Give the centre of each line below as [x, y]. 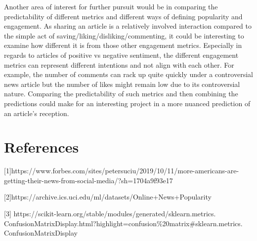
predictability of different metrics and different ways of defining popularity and [123, 16]
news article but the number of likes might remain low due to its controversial [122, 84]
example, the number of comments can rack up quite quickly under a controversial [128, 74]
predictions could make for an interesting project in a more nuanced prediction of [127, 103]
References [42, 147]
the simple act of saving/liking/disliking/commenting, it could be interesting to [124, 35]
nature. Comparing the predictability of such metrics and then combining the [121, 94]
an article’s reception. [37, 113]
